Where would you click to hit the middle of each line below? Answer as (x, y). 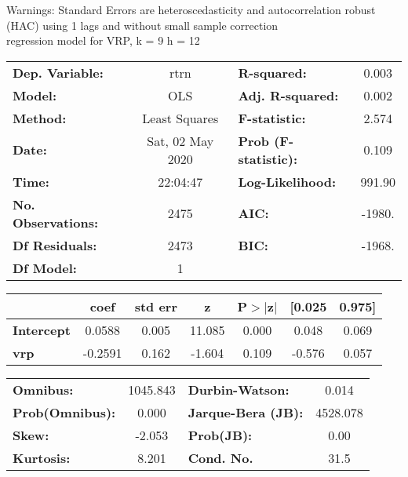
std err (156, 306)
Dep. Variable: (58, 72)
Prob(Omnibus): (64, 412)
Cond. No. (220, 457)
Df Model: (45, 268)
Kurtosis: (42, 457)
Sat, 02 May (180, 140)
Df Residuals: (55, 245)
